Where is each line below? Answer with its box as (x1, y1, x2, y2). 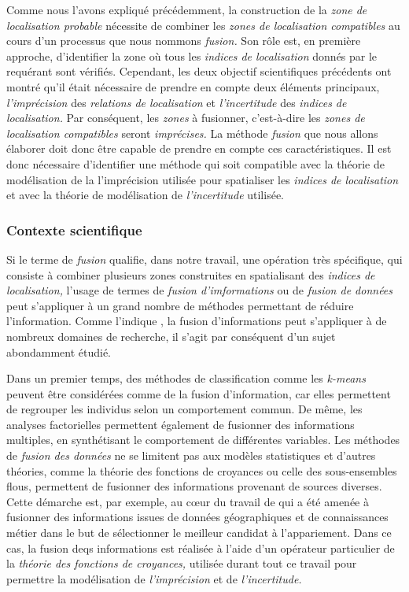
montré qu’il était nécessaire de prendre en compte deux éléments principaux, (6, 78, 380, 94)
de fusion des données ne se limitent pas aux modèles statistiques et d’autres (6, 447, 376, 464)
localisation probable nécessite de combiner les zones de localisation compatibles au (6, 17, 400, 33)
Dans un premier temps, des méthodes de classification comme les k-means (6, 370, 366, 387)
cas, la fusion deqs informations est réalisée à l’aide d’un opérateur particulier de (6, 539, 395, 556)
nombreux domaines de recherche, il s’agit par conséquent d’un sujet (6, 327, 336, 344)
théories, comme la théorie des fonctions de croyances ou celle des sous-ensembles (6, 462, 397, 479)
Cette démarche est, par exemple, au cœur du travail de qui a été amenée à (6, 493, 370, 509)
